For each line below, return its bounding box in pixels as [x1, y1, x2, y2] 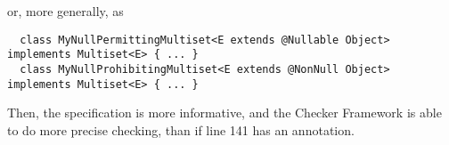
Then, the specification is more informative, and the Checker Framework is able [7, 103, 442, 122]
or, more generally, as [7, 2, 124, 20]
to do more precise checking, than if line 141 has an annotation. [7, 120, 355, 139]
